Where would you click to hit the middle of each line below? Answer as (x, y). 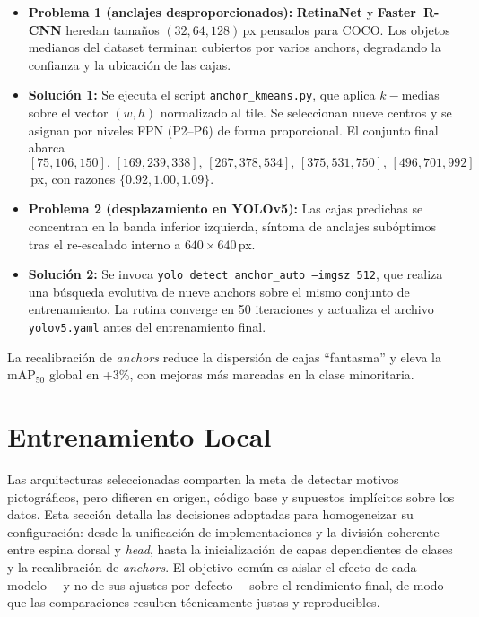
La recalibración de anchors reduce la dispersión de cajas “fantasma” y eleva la (224, 356)
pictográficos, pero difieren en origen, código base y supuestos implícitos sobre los (231, 496)
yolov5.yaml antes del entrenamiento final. (147, 327)
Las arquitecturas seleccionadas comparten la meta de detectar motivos (203, 479)
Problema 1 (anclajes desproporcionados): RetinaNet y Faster (222, 12)
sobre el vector (68, 113)
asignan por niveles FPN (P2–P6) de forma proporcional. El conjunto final (233, 130)
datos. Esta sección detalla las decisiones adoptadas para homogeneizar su (210, 514)
